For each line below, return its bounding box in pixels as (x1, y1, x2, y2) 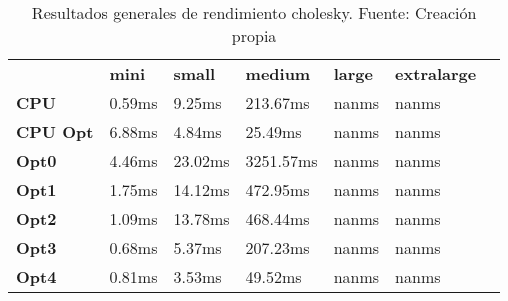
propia (231, 24, 277, 47)
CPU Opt (16, 120, 94, 143)
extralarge (395, 62, 477, 85)
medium (245, 62, 311, 85)
